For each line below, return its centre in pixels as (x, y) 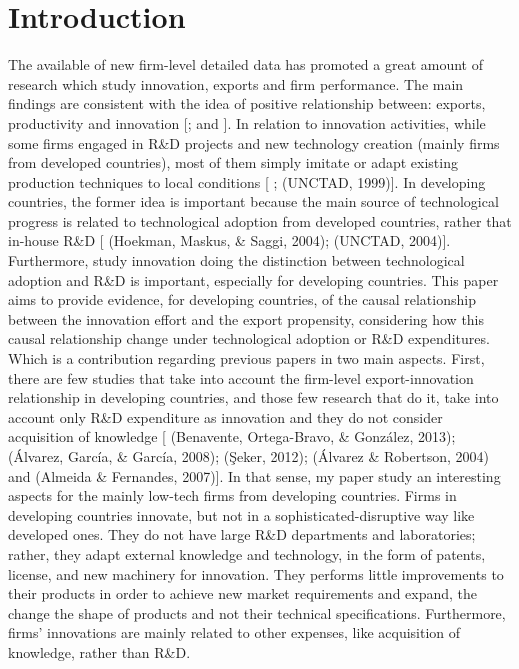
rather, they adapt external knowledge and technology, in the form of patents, (247, 553)
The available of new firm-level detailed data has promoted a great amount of (246, 64)
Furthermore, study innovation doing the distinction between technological (236, 260)
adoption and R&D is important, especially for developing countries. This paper (253, 279)
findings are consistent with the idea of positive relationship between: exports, (247, 103)
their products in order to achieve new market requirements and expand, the (243, 593)
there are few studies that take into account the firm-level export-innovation (241, 377)
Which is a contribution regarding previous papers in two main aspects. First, (246, 358)
